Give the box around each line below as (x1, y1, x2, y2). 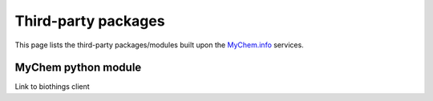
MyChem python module (14, 61, 142, 75)
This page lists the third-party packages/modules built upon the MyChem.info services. (14, 40, 304, 50)
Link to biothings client (14, 82, 90, 91)
